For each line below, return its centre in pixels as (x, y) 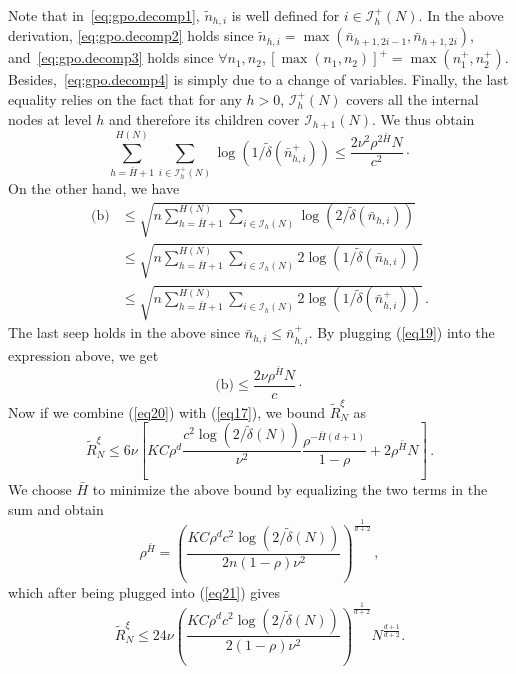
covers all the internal (412, 99)
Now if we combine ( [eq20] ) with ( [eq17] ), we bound (166, 411)
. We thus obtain (423, 118)
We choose (40, 489)
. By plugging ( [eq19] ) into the (401, 332)
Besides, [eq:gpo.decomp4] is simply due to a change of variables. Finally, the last (258, 79)
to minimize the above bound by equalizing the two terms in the (290, 489)
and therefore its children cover (204, 118)
